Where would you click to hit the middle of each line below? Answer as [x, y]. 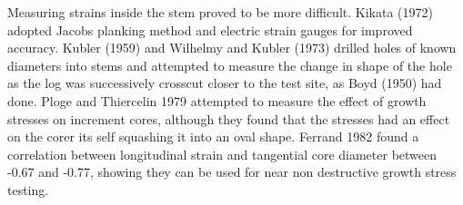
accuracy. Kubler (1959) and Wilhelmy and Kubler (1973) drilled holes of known [232, 48]
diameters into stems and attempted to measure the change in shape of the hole [230, 65]
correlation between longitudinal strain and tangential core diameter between [222, 154]
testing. [28, 189]
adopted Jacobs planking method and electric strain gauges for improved [210, 29]
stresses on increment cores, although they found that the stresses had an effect [229, 118]
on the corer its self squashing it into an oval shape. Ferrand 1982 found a [213, 137]
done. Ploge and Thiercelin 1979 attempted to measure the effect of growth [217, 100]
